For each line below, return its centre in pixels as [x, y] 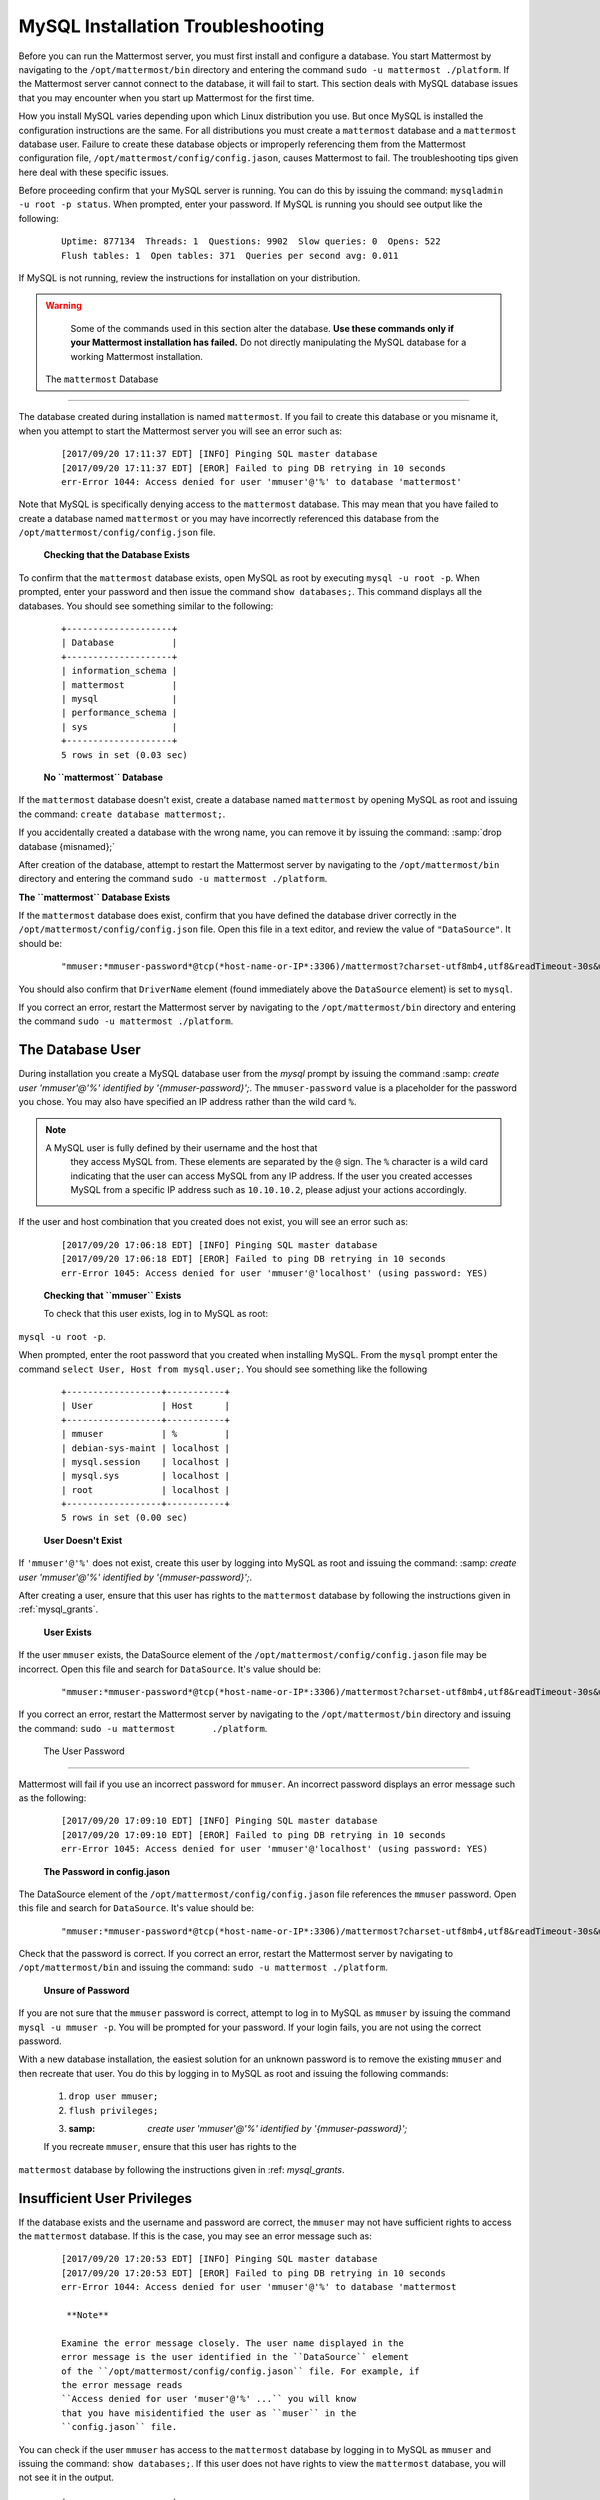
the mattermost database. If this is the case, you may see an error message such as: [195, 2236]
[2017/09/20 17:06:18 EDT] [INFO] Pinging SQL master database [219, 1244]
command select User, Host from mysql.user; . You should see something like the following [223, 1369]
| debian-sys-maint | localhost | [145, 1448]
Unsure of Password [86, 1990]
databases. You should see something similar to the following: [146, 606]
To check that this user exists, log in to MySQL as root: [156, 1314]
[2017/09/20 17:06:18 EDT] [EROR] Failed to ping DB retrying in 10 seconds [254, 1259]
